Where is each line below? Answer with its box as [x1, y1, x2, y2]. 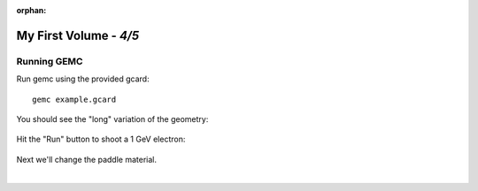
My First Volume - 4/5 [16, 27, 140, 43]
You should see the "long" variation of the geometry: [16, 113, 209, 124]
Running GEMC [16, 55, 83, 67]
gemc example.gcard [32, 94, 117, 104]
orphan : [16, 5, 47, 15]
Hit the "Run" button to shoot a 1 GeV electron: [16, 134, 186, 145]
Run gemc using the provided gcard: [16, 73, 150, 84]
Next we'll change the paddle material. [16, 154, 157, 164]
